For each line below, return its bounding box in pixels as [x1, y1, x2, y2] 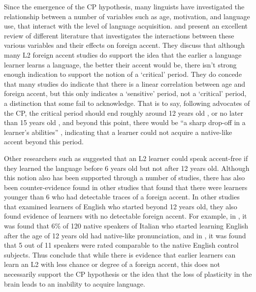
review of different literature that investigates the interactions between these [4, 30, 234, 40]
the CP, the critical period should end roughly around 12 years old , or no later [4, 107, 244, 118]
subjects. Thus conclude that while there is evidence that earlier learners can [4, 249, 236, 260]
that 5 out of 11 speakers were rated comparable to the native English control [4, 240, 239, 250]
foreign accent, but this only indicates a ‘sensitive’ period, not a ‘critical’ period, [4, 88, 247, 98]
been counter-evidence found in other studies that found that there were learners [4, 182, 248, 192]
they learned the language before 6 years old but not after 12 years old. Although [4, 162, 250, 173]
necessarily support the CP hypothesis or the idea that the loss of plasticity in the [4, 269, 252, 279]
